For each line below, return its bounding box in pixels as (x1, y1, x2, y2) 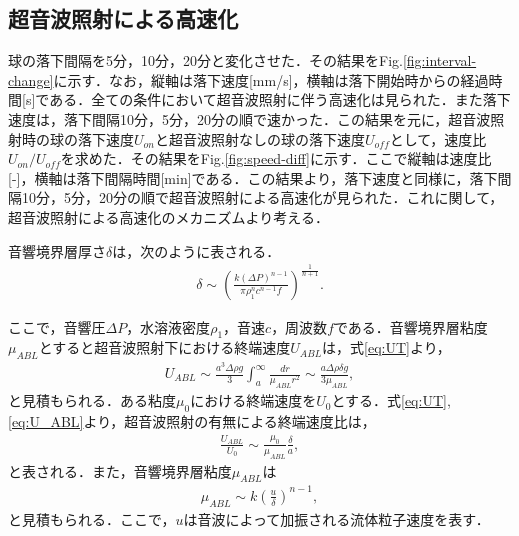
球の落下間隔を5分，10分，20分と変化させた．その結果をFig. (8, 50, 403, 71)
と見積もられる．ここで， (8, 508, 176, 529)
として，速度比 (389, 128, 487, 149)
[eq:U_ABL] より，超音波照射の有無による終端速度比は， (8, 410, 376, 431)
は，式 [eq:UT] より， (322, 337, 451, 358)
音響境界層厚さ (8, 240, 106, 261)
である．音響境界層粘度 (334, 316, 488, 337)
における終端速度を (190, 390, 317, 411)
